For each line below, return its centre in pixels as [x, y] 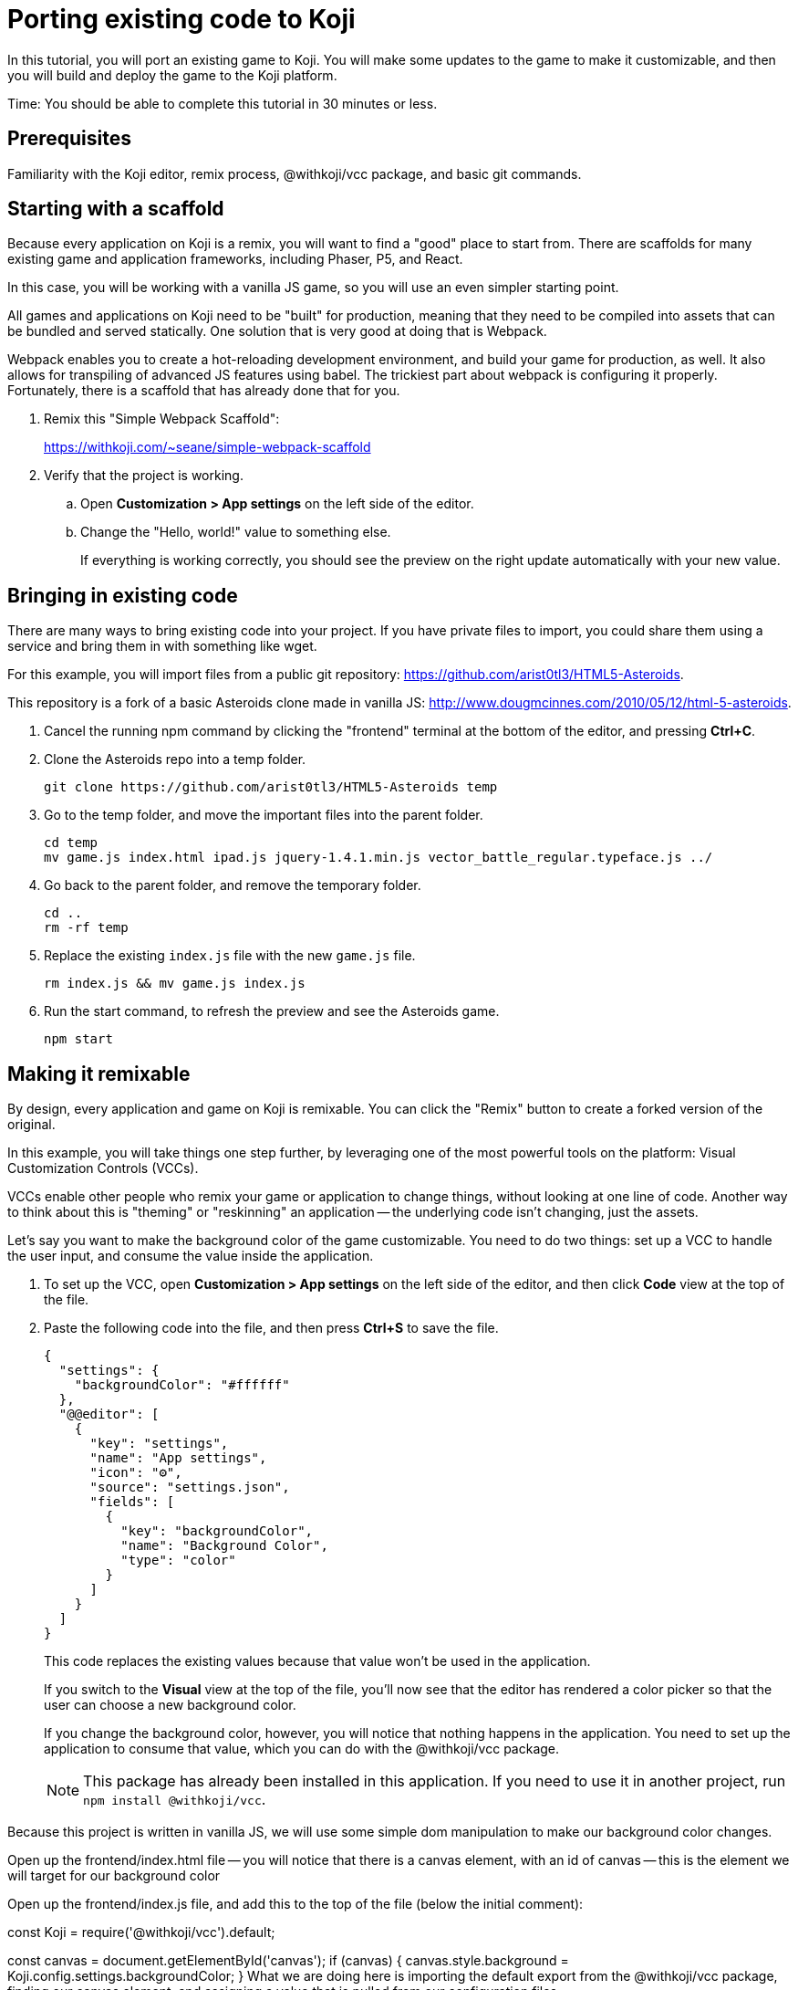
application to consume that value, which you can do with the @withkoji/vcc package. [302, 1749]
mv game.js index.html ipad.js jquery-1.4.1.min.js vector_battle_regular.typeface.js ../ [378, 858]
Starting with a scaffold [116, 209]
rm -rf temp [86, 928]
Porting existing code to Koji [181, 19]
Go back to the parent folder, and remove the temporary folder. [233, 885]
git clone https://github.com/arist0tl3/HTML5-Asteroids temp [271, 787]
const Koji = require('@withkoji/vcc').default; [141, 1932]
